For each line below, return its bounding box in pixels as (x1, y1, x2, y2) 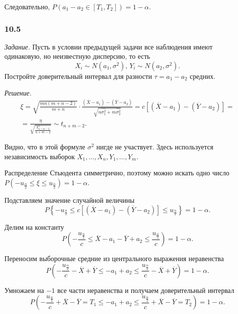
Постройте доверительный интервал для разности (4, 71, 152, 81)
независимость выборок (4, 151, 75, 161)
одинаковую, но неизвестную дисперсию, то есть (4, 51, 151, 61)
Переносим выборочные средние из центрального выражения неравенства (4, 253, 224, 264)
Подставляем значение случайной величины (4, 195, 135, 205)
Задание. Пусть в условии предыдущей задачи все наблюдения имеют (4, 41, 213, 51)
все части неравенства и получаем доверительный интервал (57, 285, 235, 295)
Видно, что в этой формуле (4, 142, 86, 152)
